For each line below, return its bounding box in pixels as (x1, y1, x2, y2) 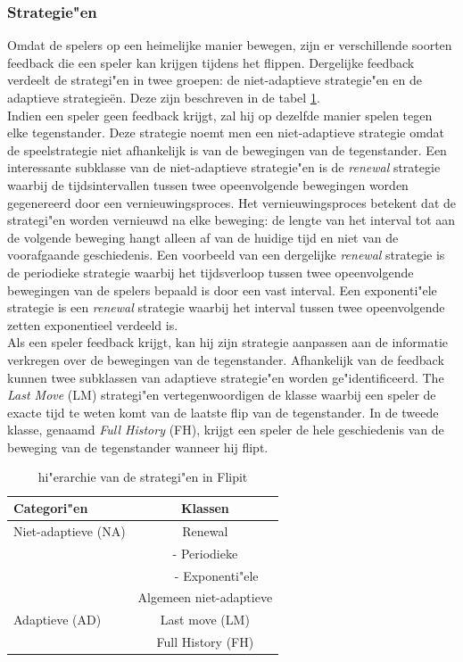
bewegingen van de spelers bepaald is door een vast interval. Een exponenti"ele (7, 280, 437, 299)
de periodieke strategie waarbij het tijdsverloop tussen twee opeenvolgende (7, 262, 414, 281)
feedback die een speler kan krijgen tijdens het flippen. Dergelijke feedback (7, 53, 415, 71)
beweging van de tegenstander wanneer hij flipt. (7, 437, 269, 456)
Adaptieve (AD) (13, 610, 102, 629)
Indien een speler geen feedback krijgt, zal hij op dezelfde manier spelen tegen (7, 105, 433, 124)
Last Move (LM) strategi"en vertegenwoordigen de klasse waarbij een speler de (7, 385, 436, 404)
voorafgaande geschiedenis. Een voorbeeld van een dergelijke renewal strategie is (7, 245, 445, 264)
